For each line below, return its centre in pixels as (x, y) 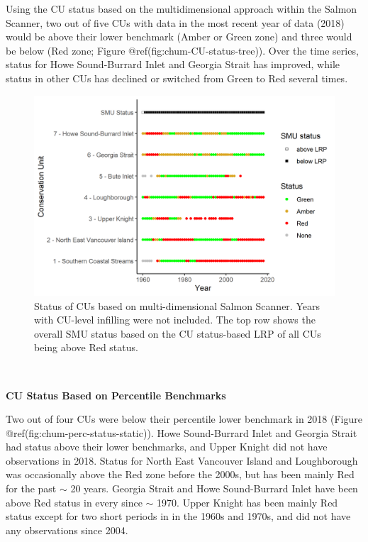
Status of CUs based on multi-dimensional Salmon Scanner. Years (177, 305)
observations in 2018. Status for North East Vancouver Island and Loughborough (182, 460)
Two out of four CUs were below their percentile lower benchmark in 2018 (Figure (184, 419)
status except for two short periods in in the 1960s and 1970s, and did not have (178, 516)
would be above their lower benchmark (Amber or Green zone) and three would (179, 37)
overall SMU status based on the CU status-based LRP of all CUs (178, 333)
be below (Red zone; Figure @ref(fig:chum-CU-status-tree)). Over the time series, (182, 50)
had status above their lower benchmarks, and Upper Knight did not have (167, 447)
